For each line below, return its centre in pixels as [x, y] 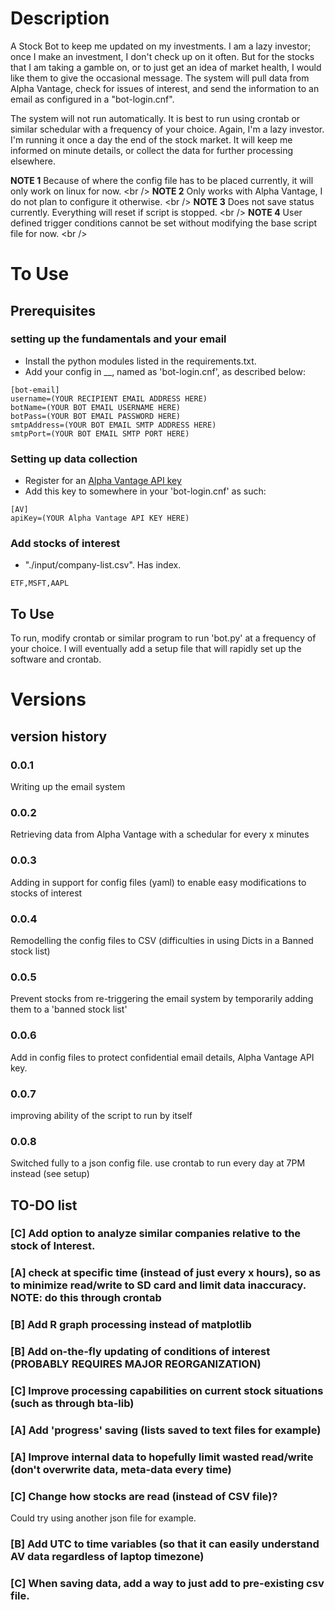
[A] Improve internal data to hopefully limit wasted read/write [162, 1457]
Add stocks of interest [65, 544]
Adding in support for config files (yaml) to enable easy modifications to [158, 882]
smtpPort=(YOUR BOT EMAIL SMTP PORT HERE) [100, 433]
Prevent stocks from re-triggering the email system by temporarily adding [162, 999]
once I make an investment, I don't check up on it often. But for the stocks [162, 56]
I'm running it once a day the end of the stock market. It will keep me [151, 139]
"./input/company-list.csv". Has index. [103, 565]
